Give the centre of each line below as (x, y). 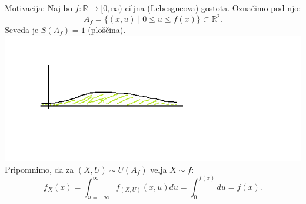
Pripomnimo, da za (39, 169)
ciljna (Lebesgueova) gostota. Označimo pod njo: (213, 8)
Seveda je (22, 30)
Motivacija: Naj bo (39, 8)
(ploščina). (107, 30)
